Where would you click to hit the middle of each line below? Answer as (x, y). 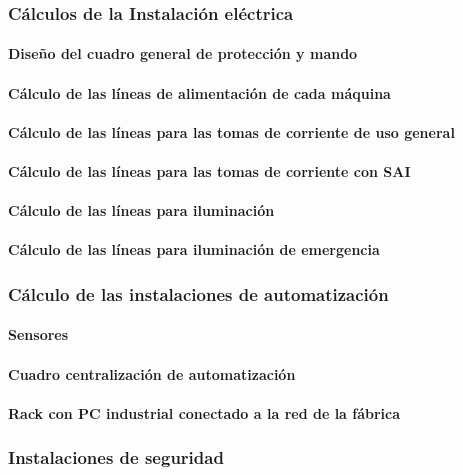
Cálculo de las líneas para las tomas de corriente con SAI (209, 171)
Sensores (38, 334)
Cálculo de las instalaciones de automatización (198, 293)
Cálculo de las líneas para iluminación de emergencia (194, 249)
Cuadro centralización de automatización (152, 373)
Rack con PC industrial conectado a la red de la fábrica (204, 412)
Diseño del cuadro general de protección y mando (183, 53)
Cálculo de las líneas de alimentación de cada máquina (199, 92)
